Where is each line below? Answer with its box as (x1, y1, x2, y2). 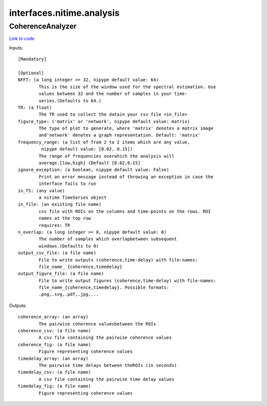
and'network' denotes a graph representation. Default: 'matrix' (39, 133, 201, 138)
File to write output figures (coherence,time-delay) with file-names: (39, 277, 216, 283)
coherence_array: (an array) (18, 314, 89, 320)
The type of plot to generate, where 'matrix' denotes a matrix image (39, 126, 214, 131)
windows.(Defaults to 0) (39, 243, 99, 249)
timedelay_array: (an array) (18, 356, 89, 361)
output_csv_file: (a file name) (18, 250, 96, 256)
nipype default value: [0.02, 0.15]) (41, 146, 133, 152)
